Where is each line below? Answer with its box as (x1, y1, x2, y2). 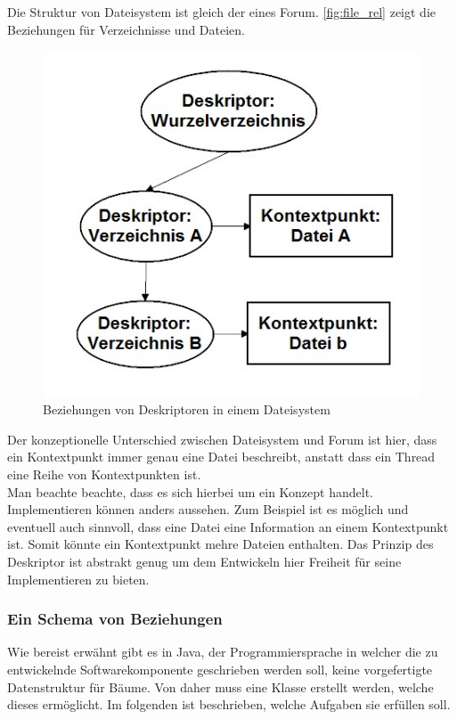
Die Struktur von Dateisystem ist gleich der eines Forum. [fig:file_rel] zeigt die (7, 3, 436, 20)
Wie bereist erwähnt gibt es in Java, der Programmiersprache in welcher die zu (7, 642, 438, 661)
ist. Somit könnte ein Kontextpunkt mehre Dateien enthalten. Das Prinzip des (7, 535, 434, 553)
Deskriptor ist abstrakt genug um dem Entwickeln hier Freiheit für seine (7, 552, 402, 571)
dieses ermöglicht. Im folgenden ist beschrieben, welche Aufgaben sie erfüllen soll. (7, 695, 451, 714)
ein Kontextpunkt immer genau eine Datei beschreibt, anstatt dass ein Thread (7, 447, 436, 466)
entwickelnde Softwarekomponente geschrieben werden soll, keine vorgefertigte (7, 660, 433, 679)
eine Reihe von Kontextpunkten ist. (7, 465, 201, 484)
